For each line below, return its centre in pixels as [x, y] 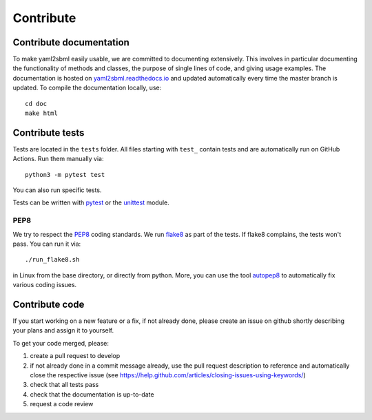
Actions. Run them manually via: [58, 159]
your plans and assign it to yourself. [63, 330]
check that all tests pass [64, 385]
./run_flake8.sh [52, 260]
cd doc [36, 104]
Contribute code [49, 304]
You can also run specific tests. [57, 190]
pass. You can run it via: [47, 244]
